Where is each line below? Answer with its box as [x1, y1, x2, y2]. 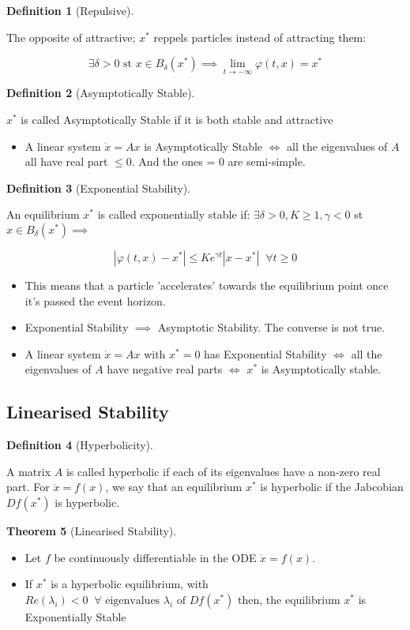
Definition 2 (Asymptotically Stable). [6, 84, 195, 101]
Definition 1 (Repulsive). [6, 2, 134, 18]
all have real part [24, 153, 108, 170]
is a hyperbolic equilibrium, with [51, 576, 209, 592]
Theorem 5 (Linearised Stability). [6, 522, 177, 538]
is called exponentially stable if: [97, 206, 250, 223]
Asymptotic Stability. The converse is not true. [157, 319, 386, 336]
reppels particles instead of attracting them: [153, 28, 367, 45]
